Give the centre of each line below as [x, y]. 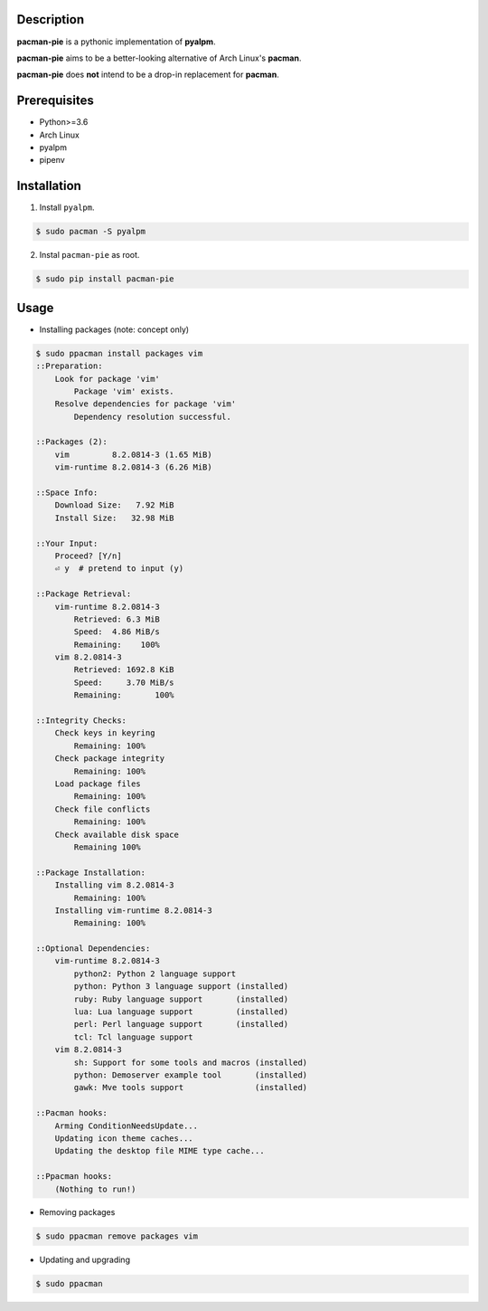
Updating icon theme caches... [124, 1138]
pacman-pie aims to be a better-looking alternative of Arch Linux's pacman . [159, 58]
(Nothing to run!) [95, 1189]
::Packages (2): [72, 442]
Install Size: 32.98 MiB [115, 518]
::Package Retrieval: [84, 594]
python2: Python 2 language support [155, 974]
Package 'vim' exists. [124, 391]
